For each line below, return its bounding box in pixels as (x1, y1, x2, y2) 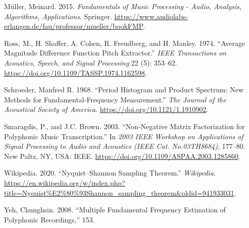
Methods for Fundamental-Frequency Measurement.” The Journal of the (4, 94, 226, 104)
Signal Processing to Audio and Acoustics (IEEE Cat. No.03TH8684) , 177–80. (4, 141, 245, 151)
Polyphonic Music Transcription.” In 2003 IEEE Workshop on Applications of (4, 131, 243, 141)
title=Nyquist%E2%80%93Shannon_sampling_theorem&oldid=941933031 (4, 187, 234, 198)
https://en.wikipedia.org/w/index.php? (4, 177, 126, 188)
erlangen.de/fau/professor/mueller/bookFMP (4, 21, 143, 31)
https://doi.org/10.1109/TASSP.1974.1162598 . (4, 67, 147, 78)
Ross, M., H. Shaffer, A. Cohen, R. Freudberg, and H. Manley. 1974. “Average (4, 37, 245, 48)
